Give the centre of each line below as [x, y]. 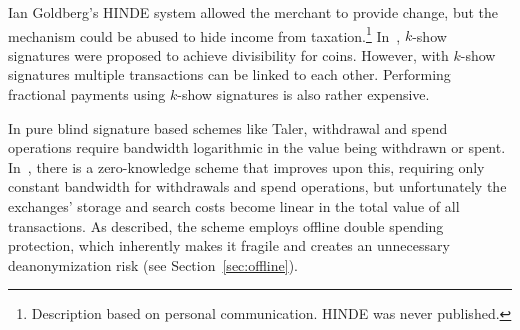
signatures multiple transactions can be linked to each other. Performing [229, 74]
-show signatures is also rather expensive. [303, 94]
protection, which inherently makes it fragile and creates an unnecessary [229, 245]
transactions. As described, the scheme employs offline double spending [226, 225]
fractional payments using [87, 94]
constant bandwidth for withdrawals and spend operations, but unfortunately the [257, 186]
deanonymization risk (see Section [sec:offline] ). [153, 264]
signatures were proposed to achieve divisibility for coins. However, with [228, 54]
